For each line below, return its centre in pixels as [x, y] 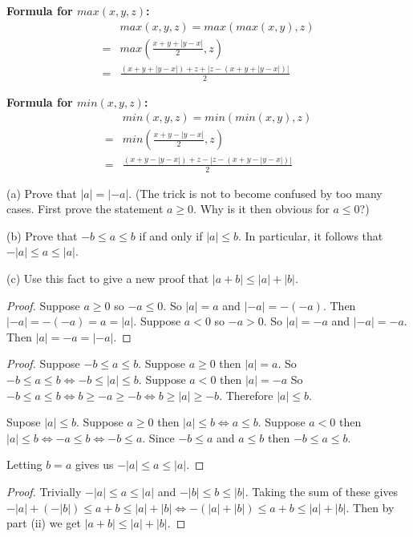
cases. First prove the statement [85, 209]
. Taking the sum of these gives [322, 491]
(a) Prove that [42, 193]
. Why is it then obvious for [261, 209]
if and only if [171, 235]
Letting [24, 464]
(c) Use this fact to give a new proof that [108, 279]
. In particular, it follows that [311, 235]
